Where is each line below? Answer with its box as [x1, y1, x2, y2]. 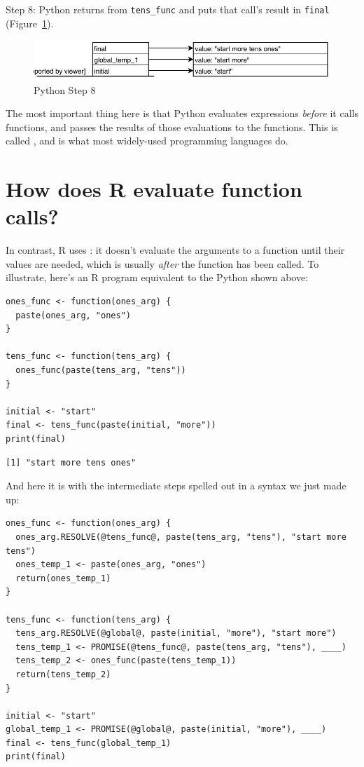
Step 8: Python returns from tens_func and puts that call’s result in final [6, 2, 330, 16]
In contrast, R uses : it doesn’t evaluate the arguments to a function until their [6, 243, 345, 257]
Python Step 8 [34, 82, 96, 97]
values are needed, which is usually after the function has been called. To [6, 256, 319, 271]
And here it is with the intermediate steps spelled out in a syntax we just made [6, 478, 346, 493]
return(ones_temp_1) [15, 573, 111, 583]
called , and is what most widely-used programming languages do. [6, 133, 288, 148]
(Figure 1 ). [6, 15, 54, 30]
